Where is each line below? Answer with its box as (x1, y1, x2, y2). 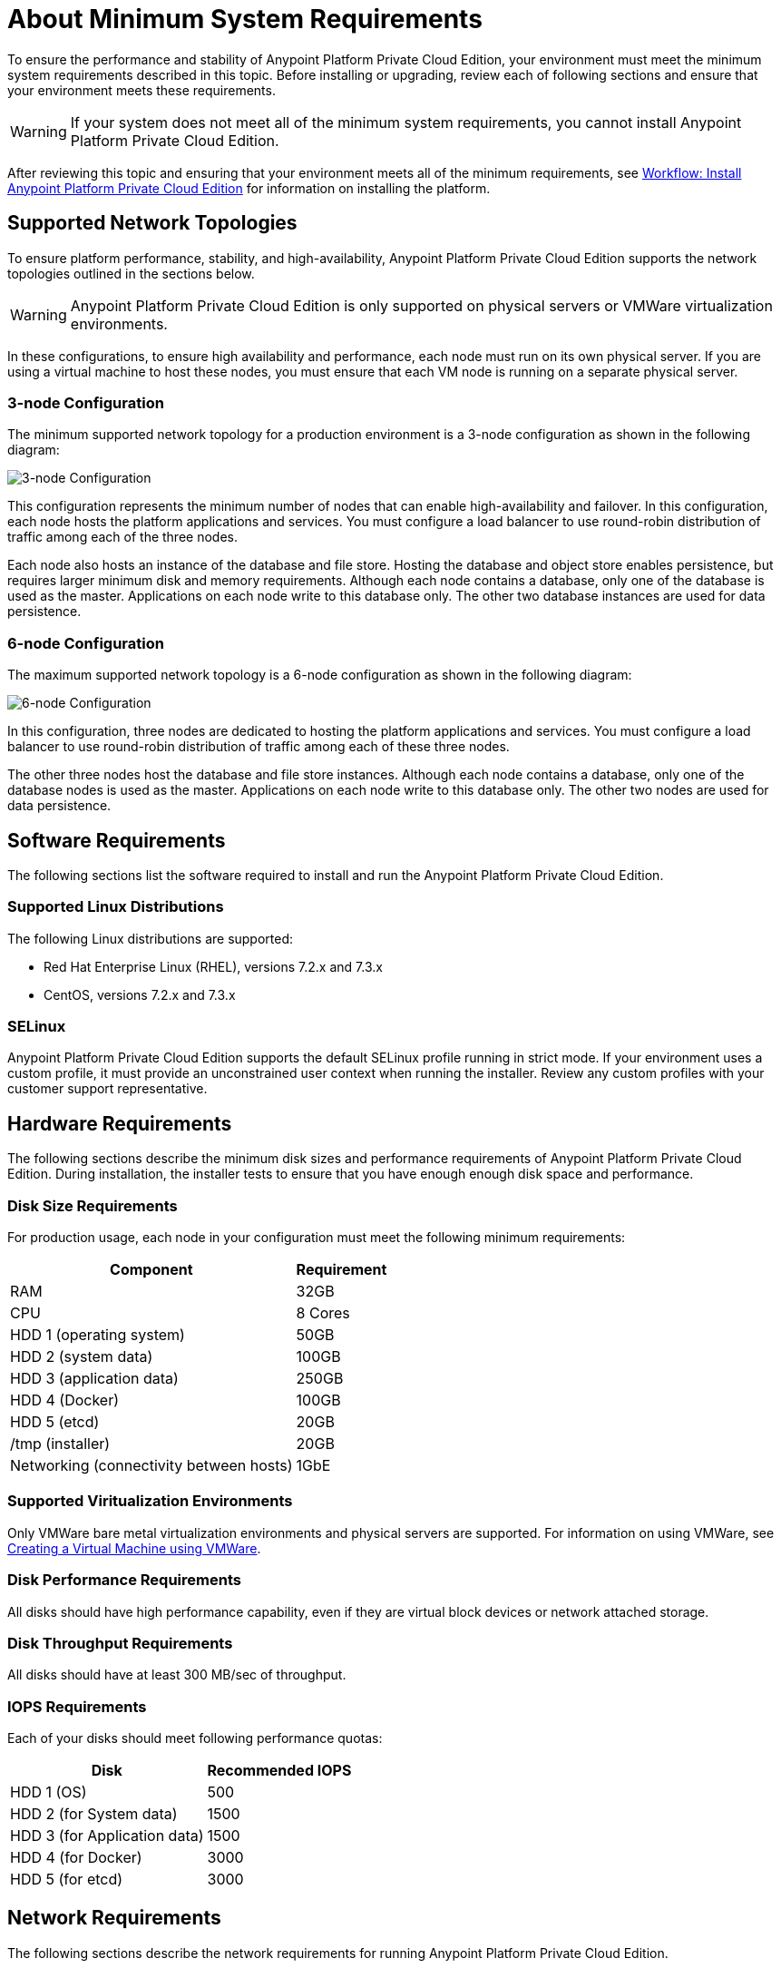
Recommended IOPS (207, 1761, 352, 1780)
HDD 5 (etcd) (10, 1413, 100, 1432)
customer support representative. (7, 1081, 208, 1097)
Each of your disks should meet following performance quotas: (7, 1730, 383, 1747)
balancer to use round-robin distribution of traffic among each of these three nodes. (7, 739, 510, 755)
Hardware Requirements (7, 1111, 232, 1135)
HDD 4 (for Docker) (10, 1848, 142, 1867)
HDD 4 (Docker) (10, 1391, 120, 1410)
